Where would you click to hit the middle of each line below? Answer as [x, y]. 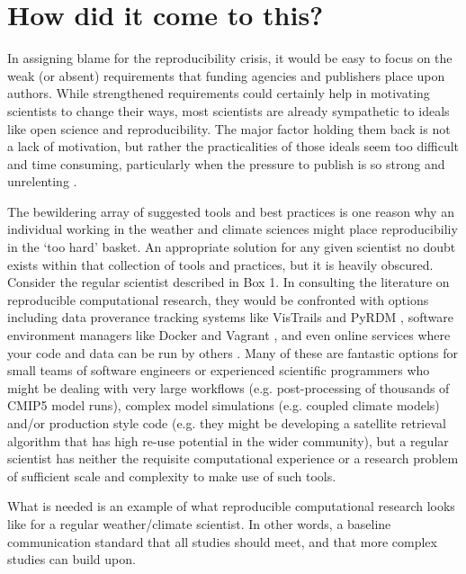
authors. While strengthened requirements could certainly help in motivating [219, 93]
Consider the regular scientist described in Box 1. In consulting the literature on [229, 282]
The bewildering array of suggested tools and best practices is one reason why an [231, 211]
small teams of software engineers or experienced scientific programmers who [219, 370]
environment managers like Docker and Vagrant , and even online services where [229, 335]
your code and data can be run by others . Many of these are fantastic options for [233, 352]
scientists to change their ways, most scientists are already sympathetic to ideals [229, 110]
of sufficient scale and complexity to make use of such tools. [172, 475]
